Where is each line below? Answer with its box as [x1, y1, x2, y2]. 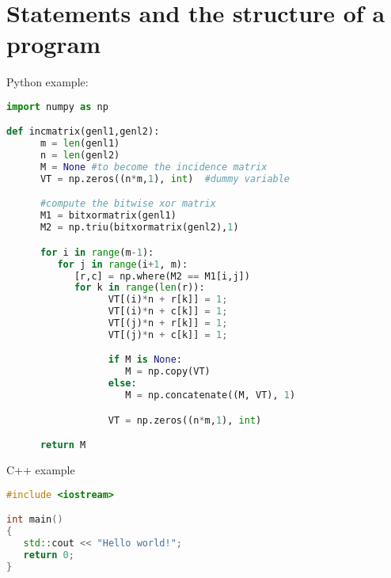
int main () [6, 514, 63, 526]
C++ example [6, 461, 75, 477]
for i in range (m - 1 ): [40, 246, 154, 258]
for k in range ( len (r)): [74, 282, 205, 294]
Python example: [6, 74, 89, 90]
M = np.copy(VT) [125, 366, 211, 378]
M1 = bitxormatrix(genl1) [40, 210, 177, 222]
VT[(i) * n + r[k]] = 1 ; [108, 294, 228, 306]
